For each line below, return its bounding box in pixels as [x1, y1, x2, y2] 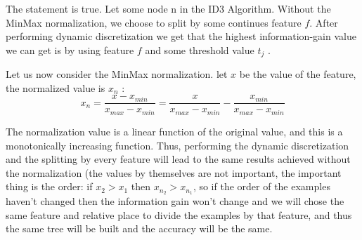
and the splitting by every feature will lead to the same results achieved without [6, 152, 351, 166]
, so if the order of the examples [193, 179, 330, 194]
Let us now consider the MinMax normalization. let [6, 67, 228, 81]
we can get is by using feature [6, 42, 134, 57]
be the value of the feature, [239, 67, 356, 81]
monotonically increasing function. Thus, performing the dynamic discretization [6, 138, 349, 152]
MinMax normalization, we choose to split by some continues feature [6, 15, 302, 29]
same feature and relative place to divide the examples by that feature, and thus [6, 207, 352, 222]
